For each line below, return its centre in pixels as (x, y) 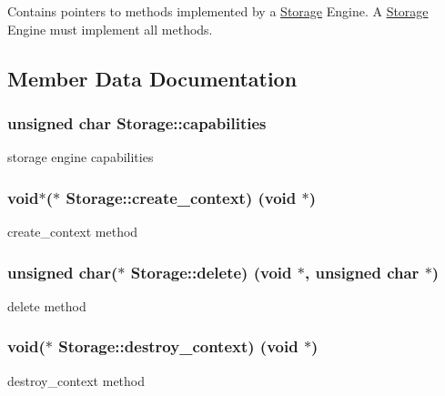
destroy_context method (76, 380)
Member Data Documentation (152, 78)
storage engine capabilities (81, 157)
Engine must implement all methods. (110, 29)
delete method (47, 305)
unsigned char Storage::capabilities (137, 122)
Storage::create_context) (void (181, 197)
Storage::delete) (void (211, 272)
